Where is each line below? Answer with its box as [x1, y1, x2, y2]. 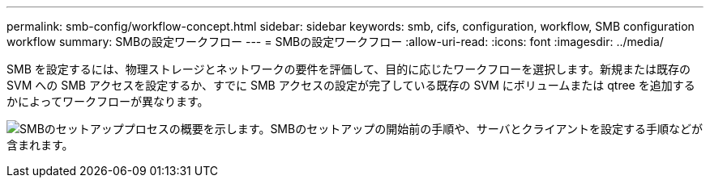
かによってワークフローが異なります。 [6, 94, 209, 108]
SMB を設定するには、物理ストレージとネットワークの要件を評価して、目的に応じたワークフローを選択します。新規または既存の [6, 62, 691, 76]
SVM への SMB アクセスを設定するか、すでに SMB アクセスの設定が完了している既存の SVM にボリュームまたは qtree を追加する [6, 78, 695, 92]
